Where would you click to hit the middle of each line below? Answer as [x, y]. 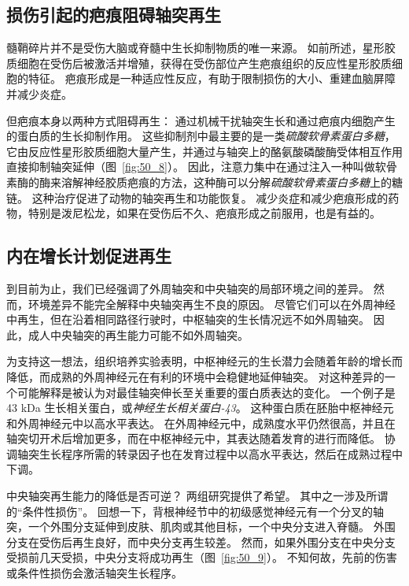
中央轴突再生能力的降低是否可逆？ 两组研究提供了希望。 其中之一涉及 [186, 496]
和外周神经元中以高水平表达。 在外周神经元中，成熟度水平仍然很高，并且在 [201, 423]
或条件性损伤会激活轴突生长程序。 [94, 573]
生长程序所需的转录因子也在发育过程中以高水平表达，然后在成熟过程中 [221, 453]
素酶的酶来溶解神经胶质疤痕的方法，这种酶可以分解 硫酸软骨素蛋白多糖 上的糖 [204, 182]
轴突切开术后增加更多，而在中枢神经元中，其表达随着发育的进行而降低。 [193, 438]
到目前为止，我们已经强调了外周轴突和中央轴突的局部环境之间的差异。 [188, 288]
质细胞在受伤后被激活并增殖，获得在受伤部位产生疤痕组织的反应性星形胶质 [199, 63]
